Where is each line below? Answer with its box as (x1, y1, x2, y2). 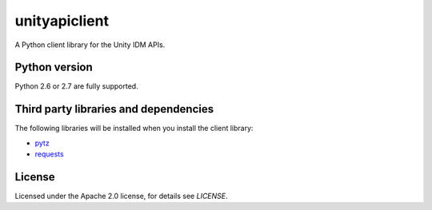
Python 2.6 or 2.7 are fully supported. (14, 81, 139, 91)
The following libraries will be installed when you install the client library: (14, 124, 254, 133)
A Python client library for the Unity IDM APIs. (14, 40, 166, 50)
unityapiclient (14, 12, 110, 30)
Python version (14, 61, 94, 74)
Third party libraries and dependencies (14, 102, 214, 116)
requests (34, 149, 64, 159)
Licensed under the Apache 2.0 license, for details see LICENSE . (14, 192, 228, 201)
